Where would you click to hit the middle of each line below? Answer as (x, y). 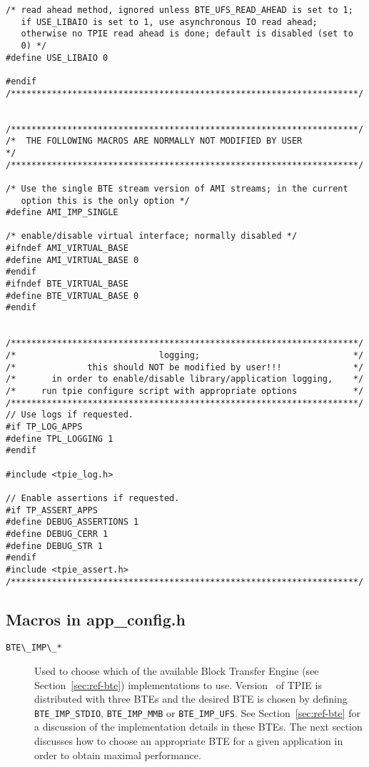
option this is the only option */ (105, 201)
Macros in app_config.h (96, 619)
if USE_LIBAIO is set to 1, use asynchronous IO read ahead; (169, 22)
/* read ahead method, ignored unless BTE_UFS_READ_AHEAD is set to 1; (180, 10)
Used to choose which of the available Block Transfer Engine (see (177, 671)
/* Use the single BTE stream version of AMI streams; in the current (177, 188)
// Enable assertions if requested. (93, 498)
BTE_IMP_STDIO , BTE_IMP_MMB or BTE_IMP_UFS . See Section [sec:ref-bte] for (197, 712)
